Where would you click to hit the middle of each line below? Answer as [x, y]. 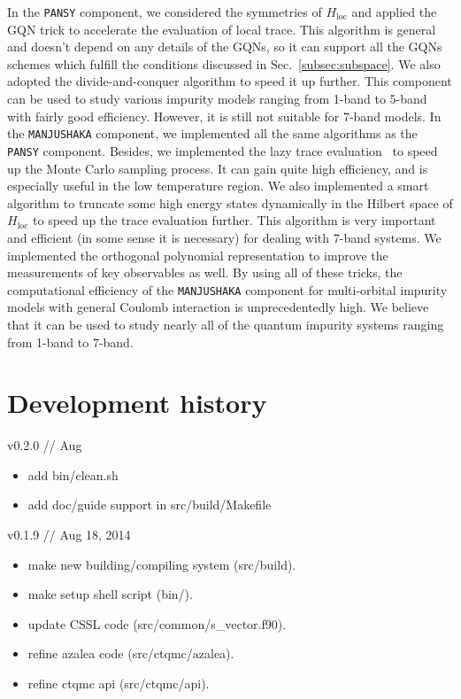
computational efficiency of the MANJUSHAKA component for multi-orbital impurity [227, 289]
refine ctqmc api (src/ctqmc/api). [119, 683]
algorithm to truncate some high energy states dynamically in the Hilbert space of [230, 202]
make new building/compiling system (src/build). [162, 564]
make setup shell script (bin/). [110, 594]
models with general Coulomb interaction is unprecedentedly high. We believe [218, 307]
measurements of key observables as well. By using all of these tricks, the [205, 272]
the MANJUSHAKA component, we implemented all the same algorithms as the [212, 133]
